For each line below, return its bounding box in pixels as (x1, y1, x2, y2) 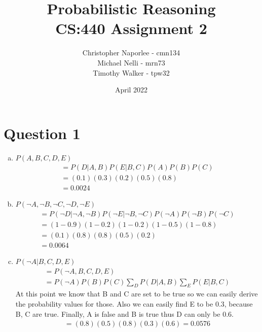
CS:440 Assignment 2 (55, 18, 207, 39)
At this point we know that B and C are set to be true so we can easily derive (15, 288, 258, 299)
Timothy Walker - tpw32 (93, 67, 170, 78)
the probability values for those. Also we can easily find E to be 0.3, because (15, 298, 253, 309)
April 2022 (115, 84, 148, 95)
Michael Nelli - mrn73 (97, 57, 165, 68)
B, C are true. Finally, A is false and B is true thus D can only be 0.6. (15, 308, 234, 319)
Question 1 (4, 122, 81, 143)
